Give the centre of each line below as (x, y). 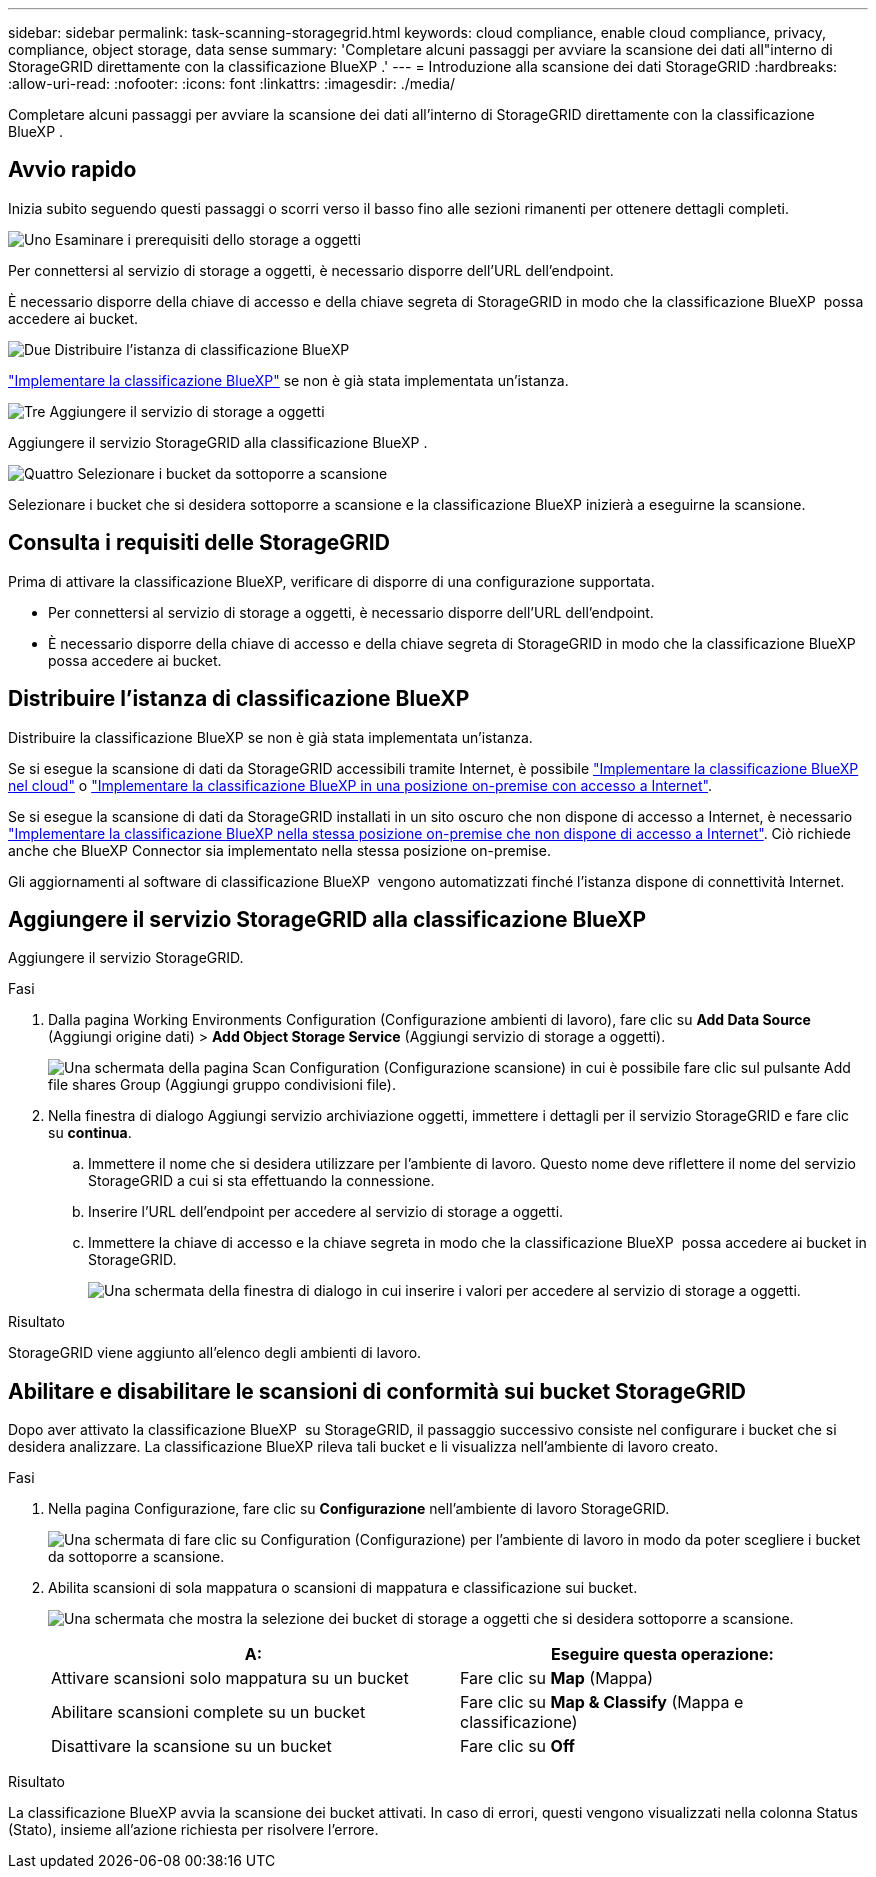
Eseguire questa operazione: (662, 1654)
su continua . (90, 1133)
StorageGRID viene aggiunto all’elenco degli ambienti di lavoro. (215, 1353)
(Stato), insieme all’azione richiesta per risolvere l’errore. (193, 1830)
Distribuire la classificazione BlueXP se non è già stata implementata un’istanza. (270, 737)
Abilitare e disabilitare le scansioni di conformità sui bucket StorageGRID (377, 1391)
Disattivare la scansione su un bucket (191, 1746)
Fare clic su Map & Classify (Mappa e (602, 1702)
